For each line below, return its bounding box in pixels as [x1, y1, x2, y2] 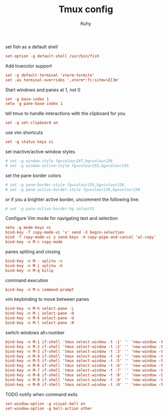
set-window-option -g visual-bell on [5, 401, 86, 406]
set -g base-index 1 [5, 96, 50, 101]
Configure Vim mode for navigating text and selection [5, 215, 118, 221]
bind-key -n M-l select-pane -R [5, 320, 74, 326]
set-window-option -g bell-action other [5, 406, 93, 411]
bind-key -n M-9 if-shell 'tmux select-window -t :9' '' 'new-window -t [5, 377, 163, 382]
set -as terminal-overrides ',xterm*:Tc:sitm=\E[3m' [5, 77, 120, 83]
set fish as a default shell [5, 43, 58, 49]
